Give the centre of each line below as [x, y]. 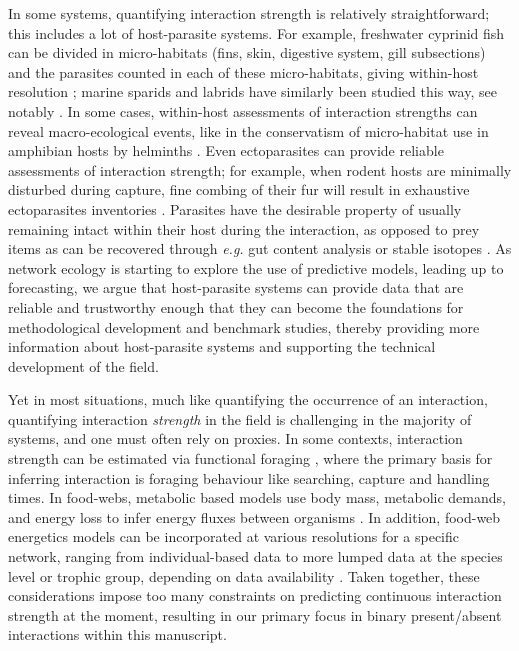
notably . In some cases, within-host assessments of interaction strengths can [243, 110]
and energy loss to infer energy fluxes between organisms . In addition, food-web [254, 516]
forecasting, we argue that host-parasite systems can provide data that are [236, 287]
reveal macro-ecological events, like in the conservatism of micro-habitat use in [248, 130]
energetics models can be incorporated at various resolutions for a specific [234, 536]
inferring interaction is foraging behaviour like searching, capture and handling [249, 477]
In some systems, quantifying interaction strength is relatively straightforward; [249, 13]
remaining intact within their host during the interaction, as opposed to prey [244, 228]
